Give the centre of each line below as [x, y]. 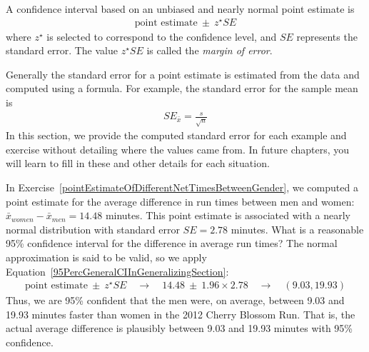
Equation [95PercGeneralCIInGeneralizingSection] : [117, 271]
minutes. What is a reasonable [297, 229]
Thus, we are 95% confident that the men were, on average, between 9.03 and [175, 300]
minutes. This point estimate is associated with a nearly [228, 215]
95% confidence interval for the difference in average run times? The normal [172, 243]
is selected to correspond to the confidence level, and [162, 36]
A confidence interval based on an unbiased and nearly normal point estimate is [180, 9]
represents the [327, 36]
